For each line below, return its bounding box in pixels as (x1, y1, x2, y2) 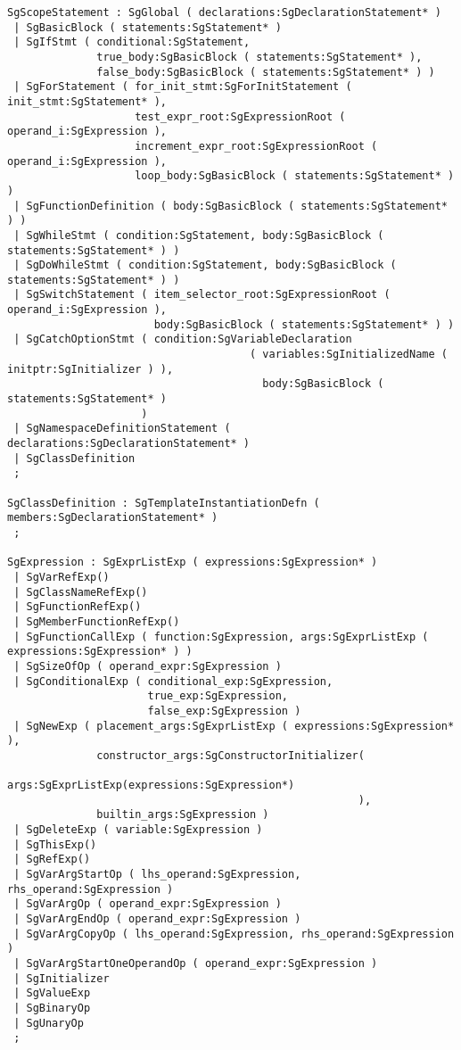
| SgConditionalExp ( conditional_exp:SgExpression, (13, 674, 333, 688)
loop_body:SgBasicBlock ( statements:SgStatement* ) (135, 169, 455, 183)
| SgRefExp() (13, 853, 91, 866)
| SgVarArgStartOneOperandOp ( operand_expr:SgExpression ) (13, 957, 378, 970)
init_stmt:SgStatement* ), (7, 95, 167, 108)
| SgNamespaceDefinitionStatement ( (13, 422, 231, 435)
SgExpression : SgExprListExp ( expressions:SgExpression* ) (7, 556, 378, 569)
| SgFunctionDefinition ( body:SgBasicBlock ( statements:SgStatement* (13, 199, 448, 212)
